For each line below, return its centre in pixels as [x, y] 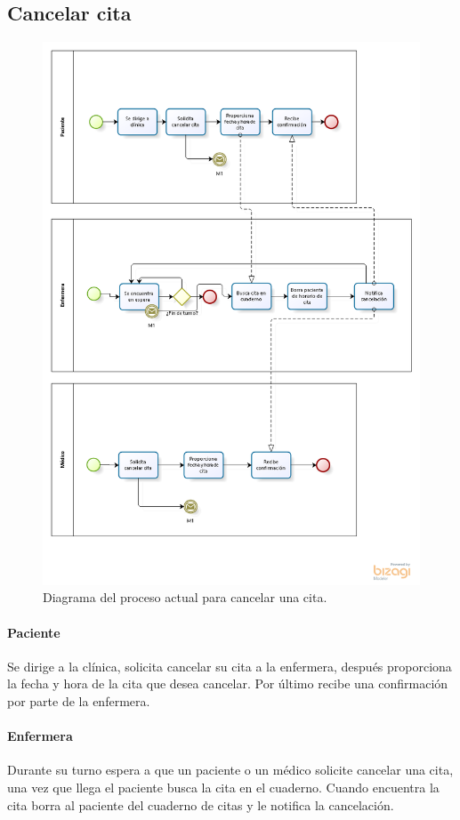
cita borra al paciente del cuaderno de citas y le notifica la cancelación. [201, 804]
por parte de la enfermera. [79, 701]
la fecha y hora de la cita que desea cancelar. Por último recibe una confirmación [228, 683]
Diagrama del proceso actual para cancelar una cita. [185, 597]
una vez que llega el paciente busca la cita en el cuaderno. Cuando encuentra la [223, 787]
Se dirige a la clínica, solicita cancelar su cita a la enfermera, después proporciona [230, 666]
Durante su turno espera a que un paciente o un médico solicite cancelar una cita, [230, 770]
